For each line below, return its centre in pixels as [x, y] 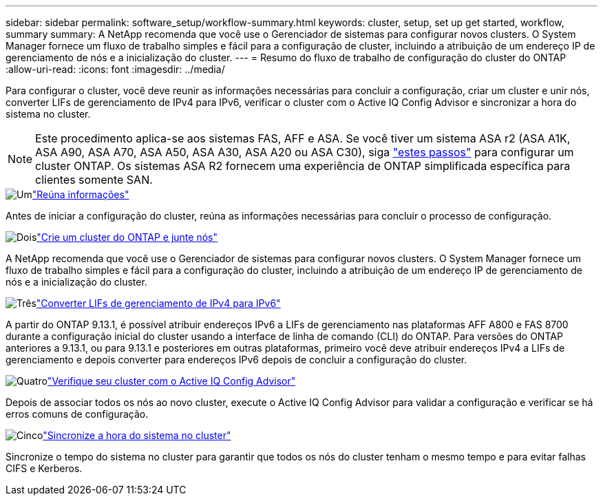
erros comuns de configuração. [77, 414]
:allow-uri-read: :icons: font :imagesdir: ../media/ [115, 69]
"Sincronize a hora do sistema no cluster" [137, 435]
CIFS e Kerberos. [44, 468]
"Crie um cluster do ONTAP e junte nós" [127, 237]
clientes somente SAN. [94, 180]
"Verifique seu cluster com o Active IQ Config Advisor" [171, 381]
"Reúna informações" [81, 194]
